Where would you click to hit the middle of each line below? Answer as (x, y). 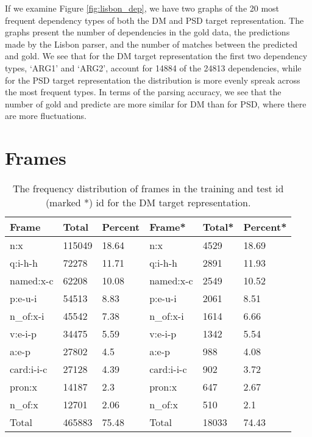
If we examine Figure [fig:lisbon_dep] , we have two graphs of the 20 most (142, 8)
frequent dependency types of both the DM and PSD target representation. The (154, 20)
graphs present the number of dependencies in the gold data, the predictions (147, 32)
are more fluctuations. (46, 116)
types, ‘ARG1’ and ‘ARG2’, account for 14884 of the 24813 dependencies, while (153, 67)
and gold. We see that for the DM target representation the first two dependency (156, 56)
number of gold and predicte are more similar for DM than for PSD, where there (156, 103)
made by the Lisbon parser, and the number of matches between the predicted (151, 44)
